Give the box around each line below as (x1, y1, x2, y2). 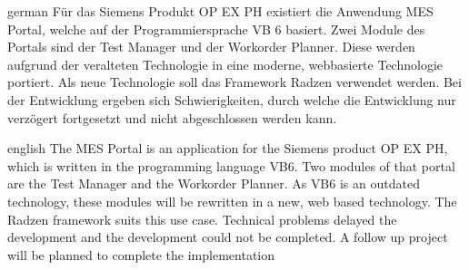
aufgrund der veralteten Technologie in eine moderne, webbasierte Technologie (7, 54, 443, 73)
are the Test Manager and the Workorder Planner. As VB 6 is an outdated (7, 174, 420, 193)
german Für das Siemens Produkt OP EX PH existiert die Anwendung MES (7, 2, 434, 20)
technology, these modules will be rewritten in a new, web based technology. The (7, 191, 457, 210)
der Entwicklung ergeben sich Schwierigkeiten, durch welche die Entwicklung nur (7, 90, 456, 109)
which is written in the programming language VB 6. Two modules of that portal (7, 156, 455, 175)
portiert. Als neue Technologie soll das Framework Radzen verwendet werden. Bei (7, 72, 462, 92)
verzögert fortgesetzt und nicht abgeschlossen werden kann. (7, 108, 337, 127)
